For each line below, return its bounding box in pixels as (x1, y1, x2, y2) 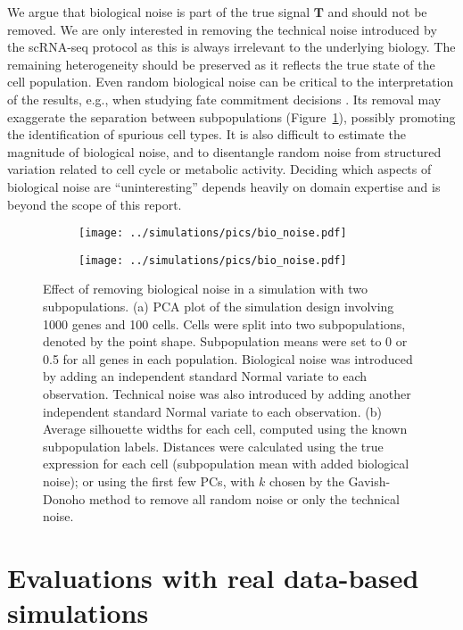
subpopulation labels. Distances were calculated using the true (43, 436, 384, 455)
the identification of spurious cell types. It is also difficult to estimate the (7, 125, 406, 144)
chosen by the (269, 471, 344, 490)
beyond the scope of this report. (7, 195, 182, 213)
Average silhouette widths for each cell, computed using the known (43, 419, 408, 438)
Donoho (43, 489, 86, 508)
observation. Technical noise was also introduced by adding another (43, 385, 411, 402)
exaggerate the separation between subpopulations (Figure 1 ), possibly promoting (7, 107, 456, 126)
